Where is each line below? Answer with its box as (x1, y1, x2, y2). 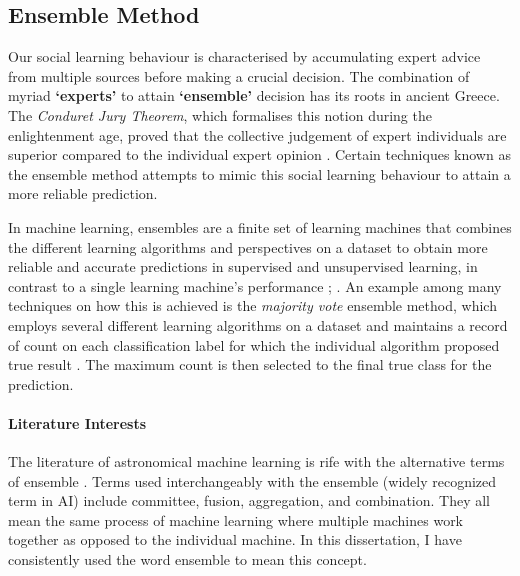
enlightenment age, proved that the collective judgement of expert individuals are (8, 124, 507, 145)
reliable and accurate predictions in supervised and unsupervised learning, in (8, 256, 478, 277)
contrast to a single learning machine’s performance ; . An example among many (8, 275, 502, 296)
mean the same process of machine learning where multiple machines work (8, 509, 464, 530)
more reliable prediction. (8, 183, 158, 204)
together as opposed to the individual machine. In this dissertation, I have (8, 529, 462, 550)
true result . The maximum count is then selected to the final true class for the (8, 354, 492, 375)
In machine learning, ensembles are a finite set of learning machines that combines (8, 216, 512, 237)
